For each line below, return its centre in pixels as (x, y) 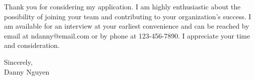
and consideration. (32, 45)
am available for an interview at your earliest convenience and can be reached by (127, 26)
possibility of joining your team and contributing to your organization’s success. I (128, 16)
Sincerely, (18, 61)
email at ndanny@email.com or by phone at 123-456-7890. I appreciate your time (127, 35)
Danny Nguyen (27, 71)
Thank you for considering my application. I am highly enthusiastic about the (122, 6)
